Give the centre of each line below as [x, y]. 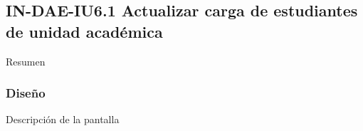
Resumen [26, 61]
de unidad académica [84, 31]
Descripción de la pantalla [63, 119]
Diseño [26, 93]
